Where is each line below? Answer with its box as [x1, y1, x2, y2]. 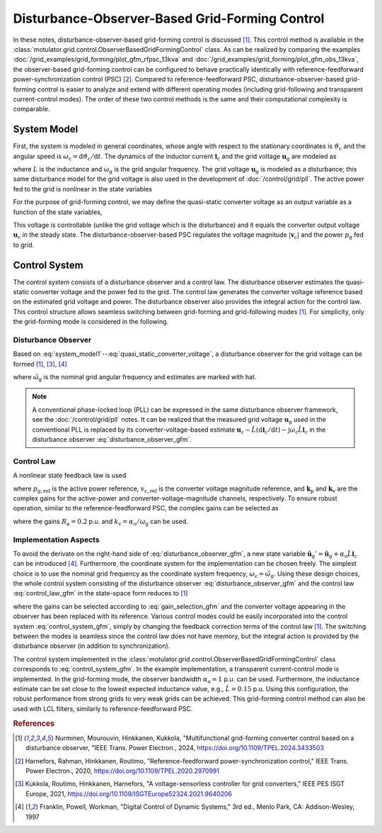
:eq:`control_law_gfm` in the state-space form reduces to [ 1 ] [13, 589, 188, 598]
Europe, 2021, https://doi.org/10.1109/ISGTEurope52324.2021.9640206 [25, 789, 233, 798]
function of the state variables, [13, 208, 103, 216]
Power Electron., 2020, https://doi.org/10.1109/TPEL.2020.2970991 [25, 766, 219, 775]
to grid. [13, 240, 35, 249]
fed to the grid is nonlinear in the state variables [13, 184, 152, 193]
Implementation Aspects [13, 535, 100, 544]
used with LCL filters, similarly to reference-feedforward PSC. [13, 704, 193, 712]
